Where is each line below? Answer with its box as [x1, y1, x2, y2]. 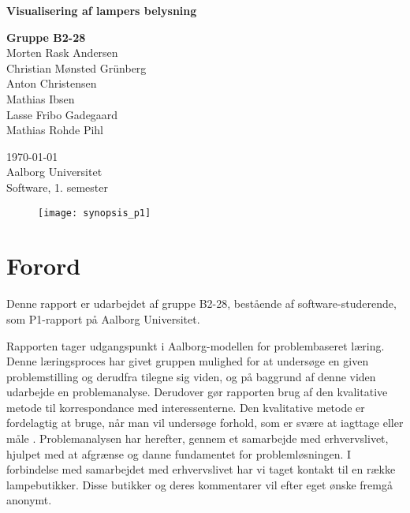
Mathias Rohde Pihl [6, 122, 103, 138]
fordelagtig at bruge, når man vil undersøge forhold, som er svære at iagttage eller [6, 414, 404, 431]
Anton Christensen [6, 75, 97, 92]
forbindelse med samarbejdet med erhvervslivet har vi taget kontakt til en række [6, 461, 396, 477]
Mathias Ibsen [6, 90, 75, 107]
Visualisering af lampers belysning [6, 2, 197, 18]
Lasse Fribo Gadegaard [6, 106, 118, 122]
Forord [6, 249, 81, 282]
